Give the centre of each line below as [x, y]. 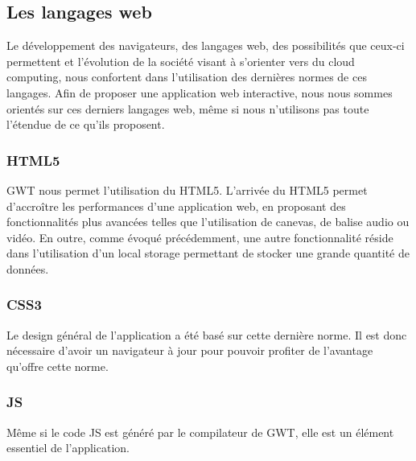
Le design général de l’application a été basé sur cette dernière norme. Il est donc [207, 334]
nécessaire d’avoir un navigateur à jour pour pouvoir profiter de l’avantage [190, 350]
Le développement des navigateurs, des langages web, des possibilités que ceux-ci [206, 45]
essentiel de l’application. [68, 448]
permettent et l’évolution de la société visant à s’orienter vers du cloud [181, 61]
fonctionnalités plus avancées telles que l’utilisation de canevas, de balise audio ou [208, 222]
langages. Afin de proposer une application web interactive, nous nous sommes [200, 92]
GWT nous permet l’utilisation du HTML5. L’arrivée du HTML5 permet [187, 189]
